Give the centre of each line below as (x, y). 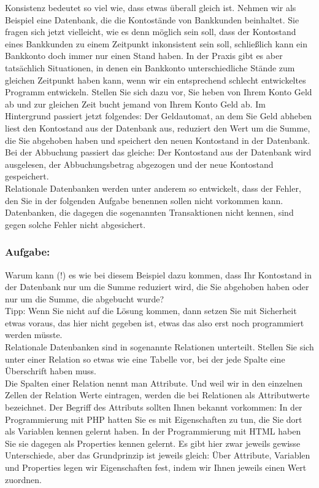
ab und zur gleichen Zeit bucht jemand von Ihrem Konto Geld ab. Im (135, 104)
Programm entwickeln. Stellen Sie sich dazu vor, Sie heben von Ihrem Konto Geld (159, 92)
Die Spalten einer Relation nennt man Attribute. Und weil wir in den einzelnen (154, 383)
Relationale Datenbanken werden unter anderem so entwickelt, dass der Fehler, (153, 188)
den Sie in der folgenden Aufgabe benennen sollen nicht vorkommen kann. (144, 200)
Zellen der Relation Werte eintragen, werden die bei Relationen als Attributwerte (157, 395)
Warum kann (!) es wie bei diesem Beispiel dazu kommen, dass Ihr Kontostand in (159, 274)
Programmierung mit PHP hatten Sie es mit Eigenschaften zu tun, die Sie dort (154, 419)
